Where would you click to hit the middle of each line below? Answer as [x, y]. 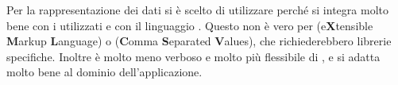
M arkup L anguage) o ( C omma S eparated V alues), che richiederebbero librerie [199, 41]
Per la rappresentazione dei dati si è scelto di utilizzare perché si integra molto [197, 10]
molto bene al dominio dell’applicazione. [104, 72]
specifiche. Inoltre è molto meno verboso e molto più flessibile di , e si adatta [193, 56]
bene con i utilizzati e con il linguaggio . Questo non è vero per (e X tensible [190, 25]
